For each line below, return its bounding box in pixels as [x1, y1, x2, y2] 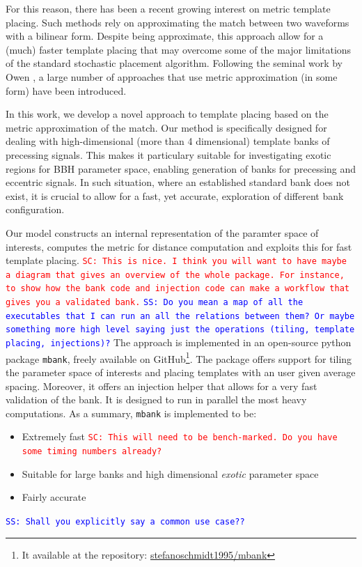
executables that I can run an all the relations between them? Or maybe [6, 311, 355, 321]
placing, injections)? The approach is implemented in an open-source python [6, 335, 352, 350]
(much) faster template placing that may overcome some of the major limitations [6, 42, 352, 56]
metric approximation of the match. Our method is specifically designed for [6, 120, 327, 134]
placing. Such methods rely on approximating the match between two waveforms [6, 15, 349, 29]
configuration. [6, 202, 65, 217]
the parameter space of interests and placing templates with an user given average [6, 365, 356, 379]
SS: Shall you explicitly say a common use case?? [6, 516, 245, 527]
